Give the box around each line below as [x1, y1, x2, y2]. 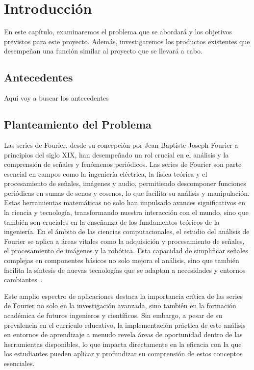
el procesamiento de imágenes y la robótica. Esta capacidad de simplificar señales [4, 245, 248, 256]
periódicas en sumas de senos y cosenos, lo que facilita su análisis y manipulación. [4, 187, 250, 198]
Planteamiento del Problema [4, 117, 152, 132]
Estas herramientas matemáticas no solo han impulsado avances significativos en [4, 197, 246, 208]
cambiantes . [4, 274, 43, 285]
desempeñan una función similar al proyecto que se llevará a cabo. [4, 46, 203, 56]
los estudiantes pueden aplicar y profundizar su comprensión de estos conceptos [4, 348, 243, 359]
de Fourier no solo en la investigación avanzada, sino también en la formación [4, 300, 236, 311]
